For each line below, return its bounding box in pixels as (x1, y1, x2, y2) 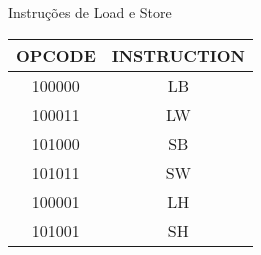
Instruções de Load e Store (8, 2, 172, 22)
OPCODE (16, 43, 96, 67)
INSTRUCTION (111, 43, 245, 67)
